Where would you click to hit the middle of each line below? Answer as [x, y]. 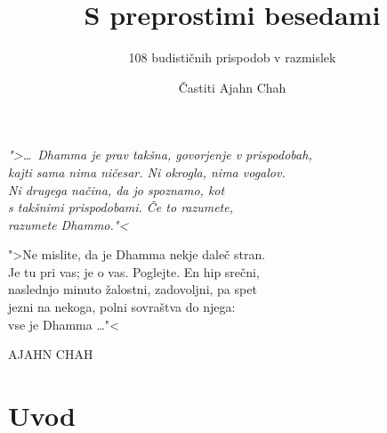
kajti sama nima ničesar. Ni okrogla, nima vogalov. [147, 172]
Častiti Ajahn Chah [232, 87]
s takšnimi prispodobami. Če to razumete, [121, 207]
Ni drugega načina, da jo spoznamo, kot [117, 189]
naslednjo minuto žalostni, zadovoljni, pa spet [133, 289]
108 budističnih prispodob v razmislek [232, 57]
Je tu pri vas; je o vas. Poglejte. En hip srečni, [134, 271]
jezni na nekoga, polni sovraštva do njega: [122, 307]
